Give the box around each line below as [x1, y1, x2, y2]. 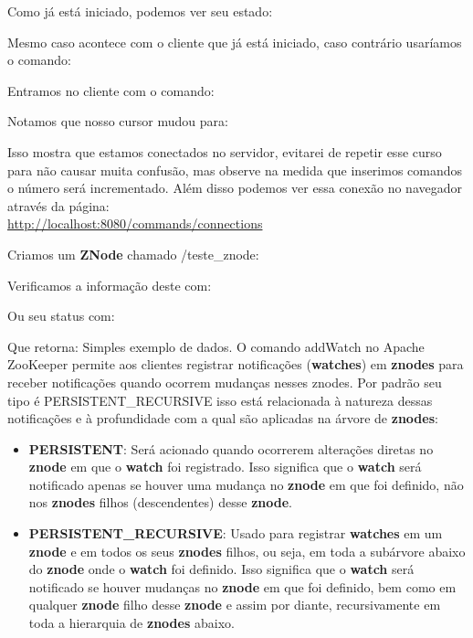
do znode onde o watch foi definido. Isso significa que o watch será [28, 559, 415, 579]
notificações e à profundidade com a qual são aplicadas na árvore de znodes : [7, 409, 438, 428]
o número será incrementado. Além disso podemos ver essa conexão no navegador [7, 178, 462, 197]
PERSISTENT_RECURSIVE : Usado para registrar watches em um [28, 524, 443, 543]
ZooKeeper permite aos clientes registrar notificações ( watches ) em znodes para [7, 355, 464, 374]
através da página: [7, 196, 110, 215]
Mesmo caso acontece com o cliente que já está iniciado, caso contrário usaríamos [7, 32, 462, 51]
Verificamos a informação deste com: [7, 275, 212, 294]
